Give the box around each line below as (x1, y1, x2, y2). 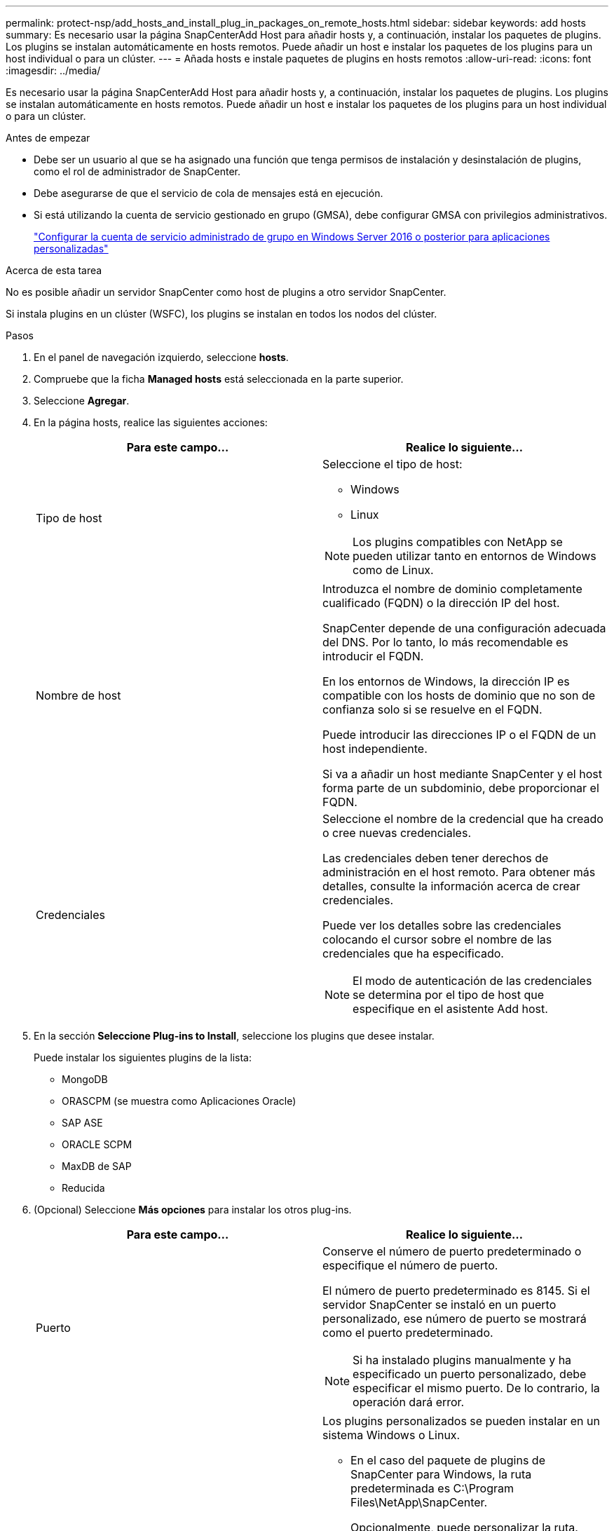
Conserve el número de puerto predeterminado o (322, 1244, 582, 1258)
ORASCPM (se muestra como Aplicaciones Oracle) (62, 1095, 296, 1107)
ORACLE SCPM (62, 1138, 132, 1150)
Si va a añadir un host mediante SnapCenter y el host (322, 767, 602, 781)
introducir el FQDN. (322, 649, 424, 663)
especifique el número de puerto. (322, 1258, 498, 1272)
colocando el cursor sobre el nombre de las (322, 932, 552, 946)
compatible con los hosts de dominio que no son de (322, 688, 595, 702)
